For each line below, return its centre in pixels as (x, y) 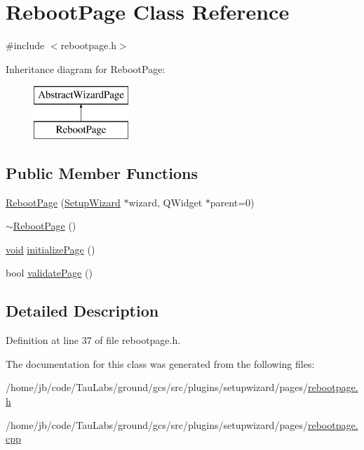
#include (25, 45)
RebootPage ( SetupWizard (63, 202)
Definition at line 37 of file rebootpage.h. (93, 340)
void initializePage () (50, 249)
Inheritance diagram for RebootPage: (86, 68)
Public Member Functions (102, 172)
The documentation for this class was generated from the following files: (160, 363)
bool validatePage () (49, 273)
